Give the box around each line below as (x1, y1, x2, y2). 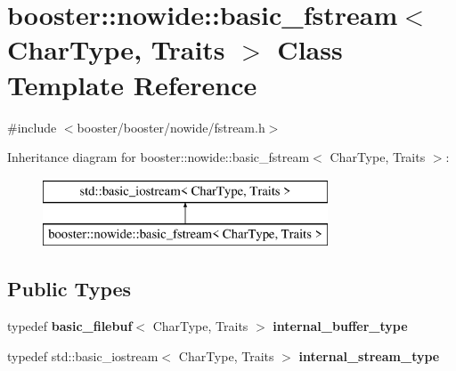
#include (7, 117, 57, 136)
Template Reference (7, 66, 257, 102)
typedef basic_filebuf (7, 317, 133, 335)
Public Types (7, 275, 132, 302)
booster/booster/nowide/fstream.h (77, 117, 265, 136)
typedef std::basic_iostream (7, 346, 159, 365)
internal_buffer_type (273, 317, 408, 335)
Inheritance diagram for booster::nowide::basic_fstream (7, 148, 310, 166)
